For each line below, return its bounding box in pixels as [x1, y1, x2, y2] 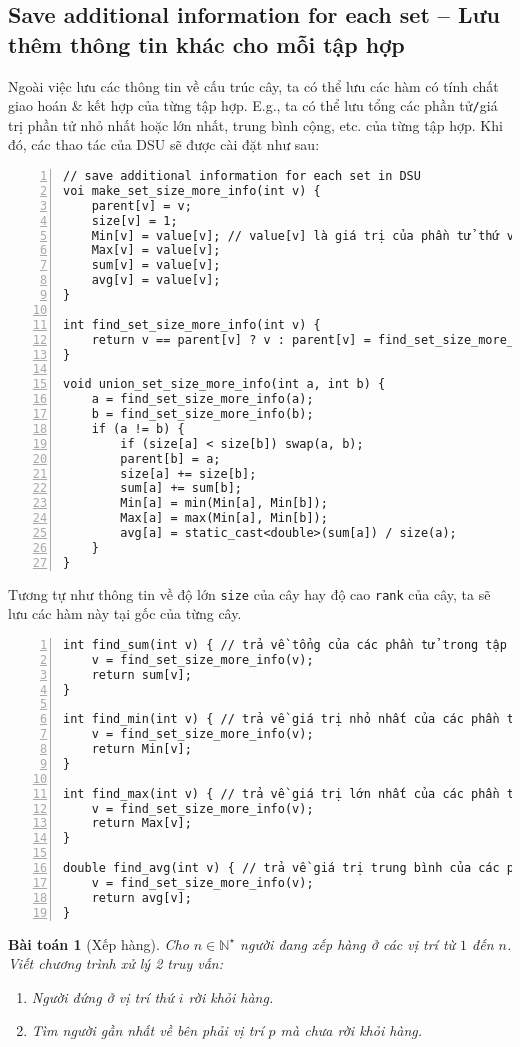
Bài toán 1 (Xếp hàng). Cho [8, 933, 189, 954]
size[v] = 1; [91, 213, 178, 228]
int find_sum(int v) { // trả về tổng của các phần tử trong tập [63, 637, 507, 652]
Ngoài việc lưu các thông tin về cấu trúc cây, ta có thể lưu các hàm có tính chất [8, 75, 499, 96]
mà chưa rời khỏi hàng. [280, 1020, 423, 1041]
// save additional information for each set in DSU [63, 169, 421, 184]
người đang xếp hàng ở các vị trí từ [240, 933, 456, 954]
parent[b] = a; [120, 451, 221, 466]
